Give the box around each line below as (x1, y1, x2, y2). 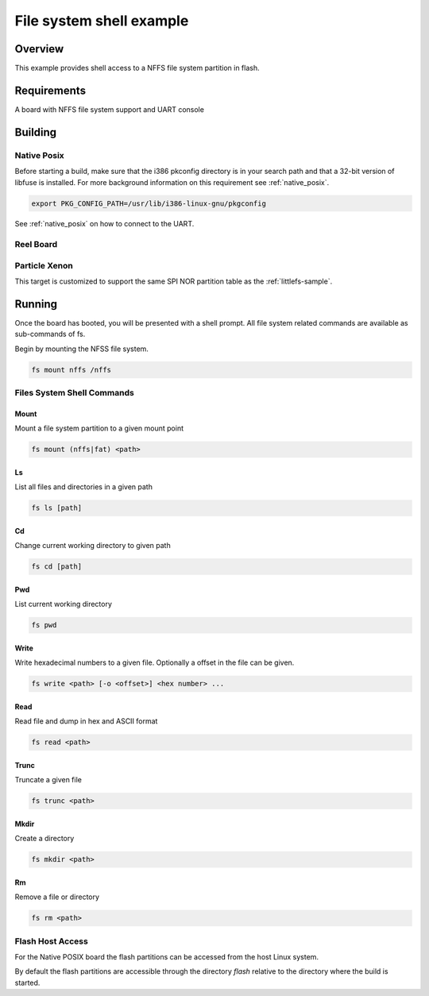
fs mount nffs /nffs (31, 365, 111, 374)
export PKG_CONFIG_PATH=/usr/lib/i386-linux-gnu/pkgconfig (31, 199, 266, 208)
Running (14, 298, 58, 311)
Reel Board (14, 239, 58, 250)
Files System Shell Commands (14, 388, 134, 399)
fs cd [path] (31, 562, 83, 571)
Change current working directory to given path (14, 541, 171, 550)
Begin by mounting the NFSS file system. (14, 344, 149, 353)
